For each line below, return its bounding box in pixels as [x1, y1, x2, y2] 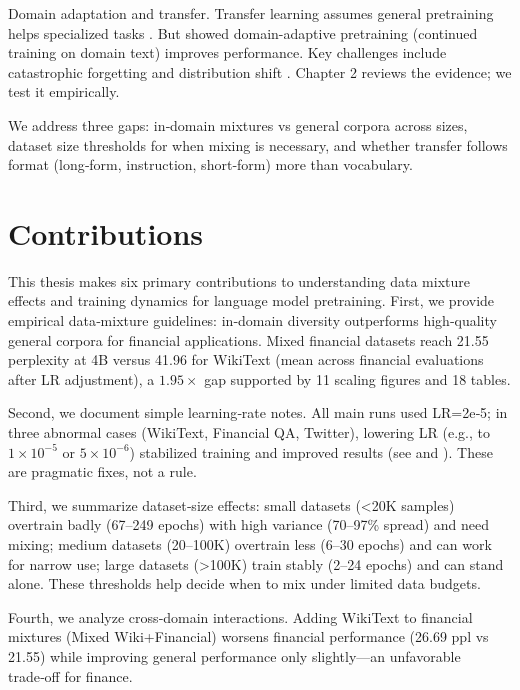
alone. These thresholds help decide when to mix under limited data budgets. [8, 573, 481, 594]
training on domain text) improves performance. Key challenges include [8, 42, 447, 63]
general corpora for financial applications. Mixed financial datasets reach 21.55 [8, 329, 489, 350]
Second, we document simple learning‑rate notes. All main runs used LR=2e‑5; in [8, 402, 508, 423]
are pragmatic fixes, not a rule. [8, 461, 197, 482]
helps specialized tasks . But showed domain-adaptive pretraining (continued [8, 22, 478, 43]
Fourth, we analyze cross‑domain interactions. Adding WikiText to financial [8, 606, 473, 627]
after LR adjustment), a [8, 368, 155, 389]
